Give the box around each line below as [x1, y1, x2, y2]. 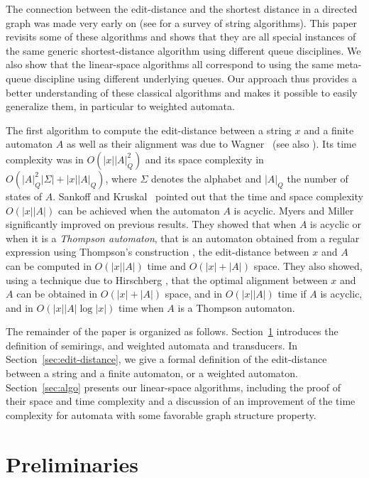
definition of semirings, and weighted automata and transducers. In [6, 337, 298, 352]
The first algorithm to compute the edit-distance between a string [6, 122, 292, 137]
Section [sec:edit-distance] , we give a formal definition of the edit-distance [6, 352, 327, 366]
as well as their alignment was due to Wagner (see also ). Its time [66, 136, 356, 151]
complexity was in [6, 151, 84, 166]
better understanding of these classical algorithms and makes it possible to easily [6, 85, 358, 99]
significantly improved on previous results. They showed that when [6, 217, 297, 232]
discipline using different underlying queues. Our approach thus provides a [34, 70, 357, 85]
